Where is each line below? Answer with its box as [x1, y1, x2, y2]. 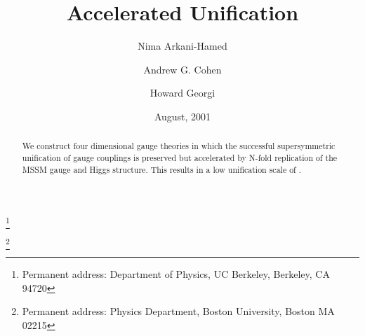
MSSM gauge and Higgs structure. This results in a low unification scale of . [22, 163, 301, 175]
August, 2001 [154, 108, 211, 123]
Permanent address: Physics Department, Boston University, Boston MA [22, 304, 335, 318]
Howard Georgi [150, 85, 215, 100]
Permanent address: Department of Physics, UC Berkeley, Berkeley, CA [22, 266, 330, 281]
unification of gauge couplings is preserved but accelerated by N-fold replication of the [22, 151, 338, 163]
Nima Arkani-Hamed [138, 38, 227, 53]
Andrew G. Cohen [143, 62, 222, 76]
